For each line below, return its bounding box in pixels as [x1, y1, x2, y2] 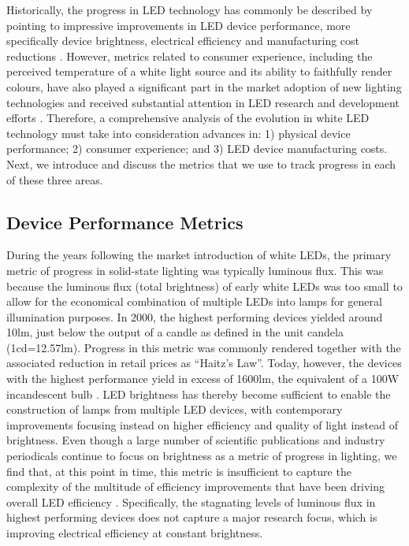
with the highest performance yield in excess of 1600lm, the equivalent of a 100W [6, 370, 400, 387]
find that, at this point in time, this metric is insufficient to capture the [6, 462, 351, 479]
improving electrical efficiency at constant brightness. [6, 525, 263, 541]
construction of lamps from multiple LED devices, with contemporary [6, 401, 343, 418]
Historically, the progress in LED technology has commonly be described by [6, 2, 373, 17]
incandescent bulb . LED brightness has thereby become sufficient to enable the [6, 385, 391, 402]
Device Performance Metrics [6, 210, 244, 234]
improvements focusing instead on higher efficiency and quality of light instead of [6, 416, 399, 433]
